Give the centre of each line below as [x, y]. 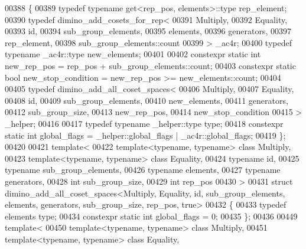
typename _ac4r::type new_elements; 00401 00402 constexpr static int [133, 54]
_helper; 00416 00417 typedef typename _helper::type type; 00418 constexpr [144, 123]
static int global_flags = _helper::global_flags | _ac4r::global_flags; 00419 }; [145, 135]
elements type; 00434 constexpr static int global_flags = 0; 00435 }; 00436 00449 [151, 216]
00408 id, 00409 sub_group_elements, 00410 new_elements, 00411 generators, [147, 100]
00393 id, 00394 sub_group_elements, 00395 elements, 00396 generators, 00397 [148, 31]
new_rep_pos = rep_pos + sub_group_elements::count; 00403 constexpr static [150, 65]
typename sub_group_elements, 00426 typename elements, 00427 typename [143, 170]
